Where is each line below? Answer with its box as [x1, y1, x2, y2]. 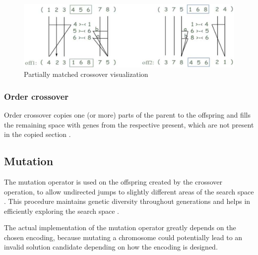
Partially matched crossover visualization [24, 69, 148, 79]
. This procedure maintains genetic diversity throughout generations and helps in [4, 196, 251, 206]
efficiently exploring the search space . [4, 205, 119, 216]
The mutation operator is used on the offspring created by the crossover [4, 176, 223, 187]
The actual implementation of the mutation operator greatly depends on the [4, 222, 236, 233]
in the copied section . [4, 129, 71, 139]
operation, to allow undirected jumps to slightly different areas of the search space [4, 186, 254, 196]
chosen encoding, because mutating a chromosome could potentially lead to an [4, 232, 243, 242]
